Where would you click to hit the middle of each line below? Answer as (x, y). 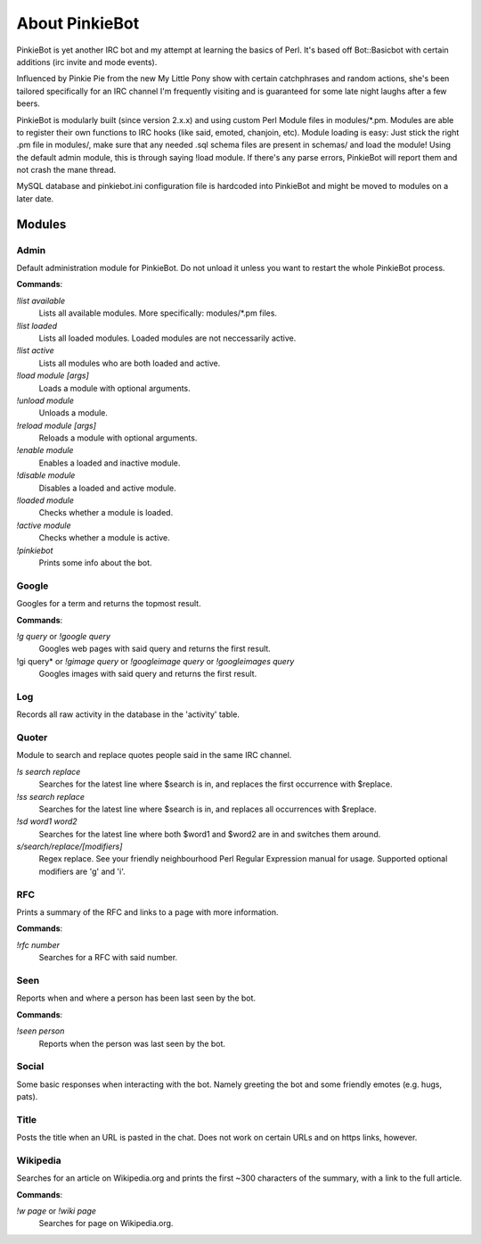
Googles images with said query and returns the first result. (148, 674)
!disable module (46, 475)
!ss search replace (50, 796)
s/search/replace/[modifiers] (69, 846)
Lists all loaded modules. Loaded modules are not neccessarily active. (167, 338)
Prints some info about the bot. (95, 563)
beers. (28, 103)
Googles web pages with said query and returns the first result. (155, 649)
